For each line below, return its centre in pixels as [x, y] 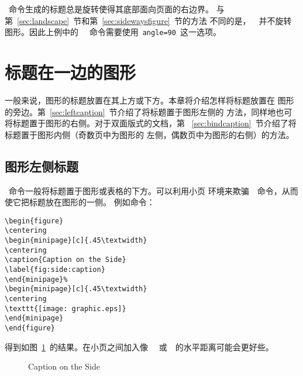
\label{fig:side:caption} [55, 270]
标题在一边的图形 [70, 72]
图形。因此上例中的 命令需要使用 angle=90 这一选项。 [113, 32]
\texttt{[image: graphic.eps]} [66, 308]
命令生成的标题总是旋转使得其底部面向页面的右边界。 [111, 9]
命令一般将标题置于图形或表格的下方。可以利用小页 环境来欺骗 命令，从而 [153, 190]
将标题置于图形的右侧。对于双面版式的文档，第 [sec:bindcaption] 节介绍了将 [151, 123]
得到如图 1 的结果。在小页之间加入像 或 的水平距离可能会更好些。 [139, 346]
